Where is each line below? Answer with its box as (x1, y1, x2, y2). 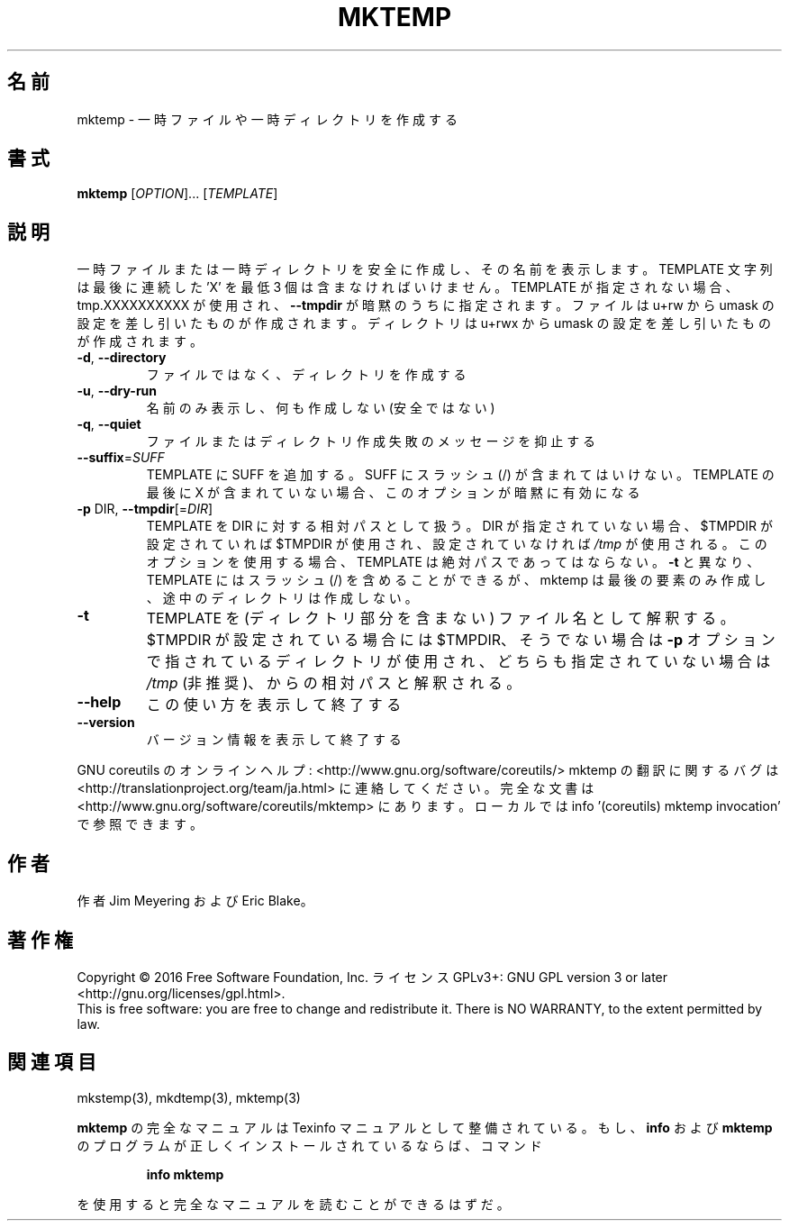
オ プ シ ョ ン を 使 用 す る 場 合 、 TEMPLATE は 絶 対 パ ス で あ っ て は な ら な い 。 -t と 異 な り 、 (146, 554, 760, 570)
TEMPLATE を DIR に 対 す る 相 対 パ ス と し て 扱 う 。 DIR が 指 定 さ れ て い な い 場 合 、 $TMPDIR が (146, 518, 773, 534)
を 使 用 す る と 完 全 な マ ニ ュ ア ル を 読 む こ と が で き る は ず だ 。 (77, 1196, 510, 1212)
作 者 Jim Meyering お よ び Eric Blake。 (77, 893, 313, 909)
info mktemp (146, 1166, 224, 1182)
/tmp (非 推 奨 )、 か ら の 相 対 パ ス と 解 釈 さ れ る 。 (146, 674, 521, 693)
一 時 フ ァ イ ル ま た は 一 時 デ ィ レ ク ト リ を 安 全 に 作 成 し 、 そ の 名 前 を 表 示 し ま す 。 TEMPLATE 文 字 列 (77, 261, 773, 277)
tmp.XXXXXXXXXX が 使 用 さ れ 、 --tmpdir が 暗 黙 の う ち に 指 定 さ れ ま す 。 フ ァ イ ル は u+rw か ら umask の (77, 297, 775, 314)
